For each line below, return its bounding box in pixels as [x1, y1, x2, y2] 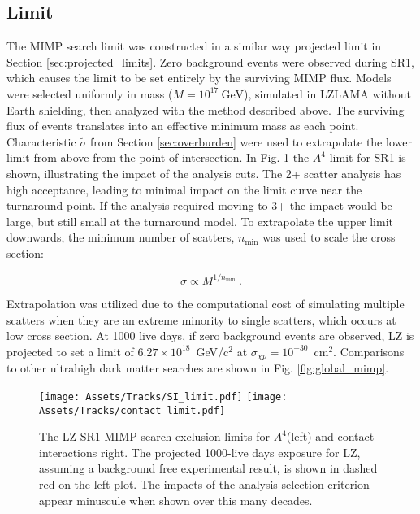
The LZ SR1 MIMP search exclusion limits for [39, 428, 270, 445]
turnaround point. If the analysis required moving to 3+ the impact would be [6, 197, 392, 214]
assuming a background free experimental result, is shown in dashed [39, 460, 378, 477]
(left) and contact [286, 428, 375, 445]
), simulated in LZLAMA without [244, 85, 411, 102]
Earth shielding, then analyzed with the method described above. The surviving [6, 101, 405, 118]
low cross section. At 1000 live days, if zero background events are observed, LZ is [6, 327, 414, 344]
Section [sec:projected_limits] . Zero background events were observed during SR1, [6, 53, 415, 70]
